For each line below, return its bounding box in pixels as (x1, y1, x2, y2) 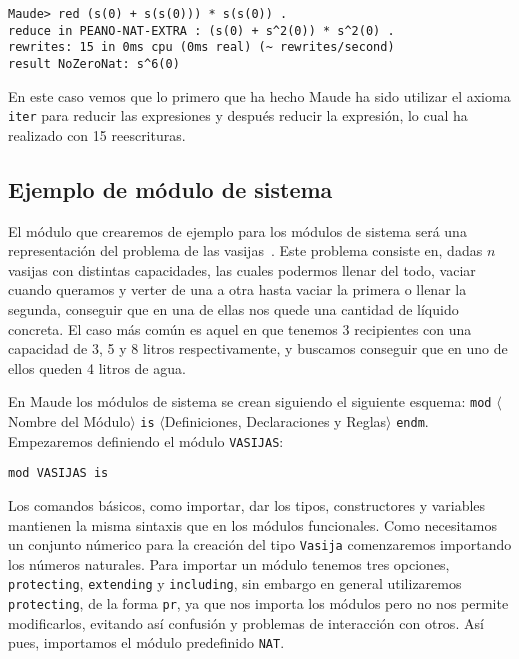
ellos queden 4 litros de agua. (8, 357, 186, 378)
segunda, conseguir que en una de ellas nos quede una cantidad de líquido (8, 299, 459, 320)
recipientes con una (354, 318, 472, 339)
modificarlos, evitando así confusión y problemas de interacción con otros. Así (8, 612, 484, 633)
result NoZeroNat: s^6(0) (8, 56, 180, 71)
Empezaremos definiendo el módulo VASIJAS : (8, 430, 284, 451)
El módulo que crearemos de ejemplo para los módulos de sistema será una (8, 220, 467, 241)
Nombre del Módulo (8, 411, 131, 432)
